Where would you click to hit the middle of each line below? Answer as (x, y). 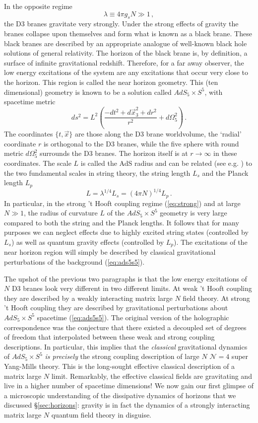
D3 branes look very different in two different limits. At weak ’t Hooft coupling (132, 288)
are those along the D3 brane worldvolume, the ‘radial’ (158, 134)
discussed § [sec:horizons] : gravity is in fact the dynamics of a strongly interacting (127, 405)
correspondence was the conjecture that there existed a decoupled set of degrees (125, 327)
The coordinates (29, 134)
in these (225, 153)
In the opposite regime (38, 6)
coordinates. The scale (38, 163)
